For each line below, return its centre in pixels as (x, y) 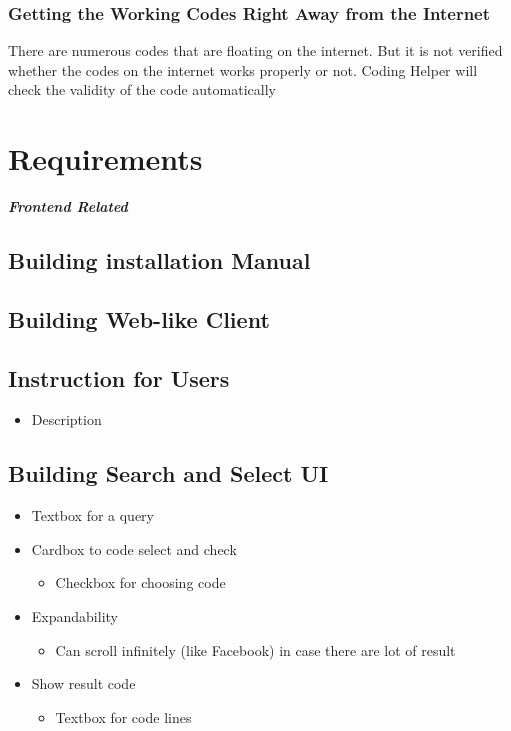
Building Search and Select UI (168, 473)
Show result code (83, 683)
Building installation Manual (159, 260)
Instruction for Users (119, 377)
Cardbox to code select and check (134, 548)
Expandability (74, 616)
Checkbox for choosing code (140, 582)
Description (66, 419)
